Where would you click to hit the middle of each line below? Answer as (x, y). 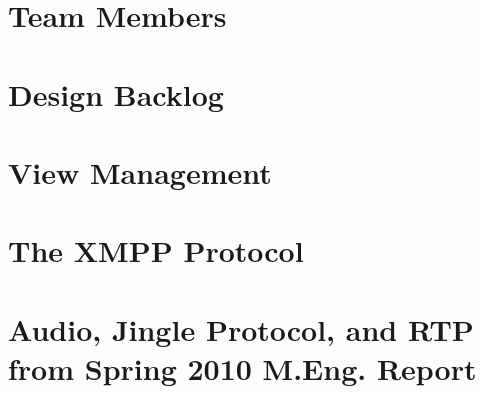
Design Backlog (116, 93)
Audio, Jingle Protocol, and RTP (241, 328)
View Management (140, 171)
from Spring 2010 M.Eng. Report (242, 367)
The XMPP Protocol (156, 250)
